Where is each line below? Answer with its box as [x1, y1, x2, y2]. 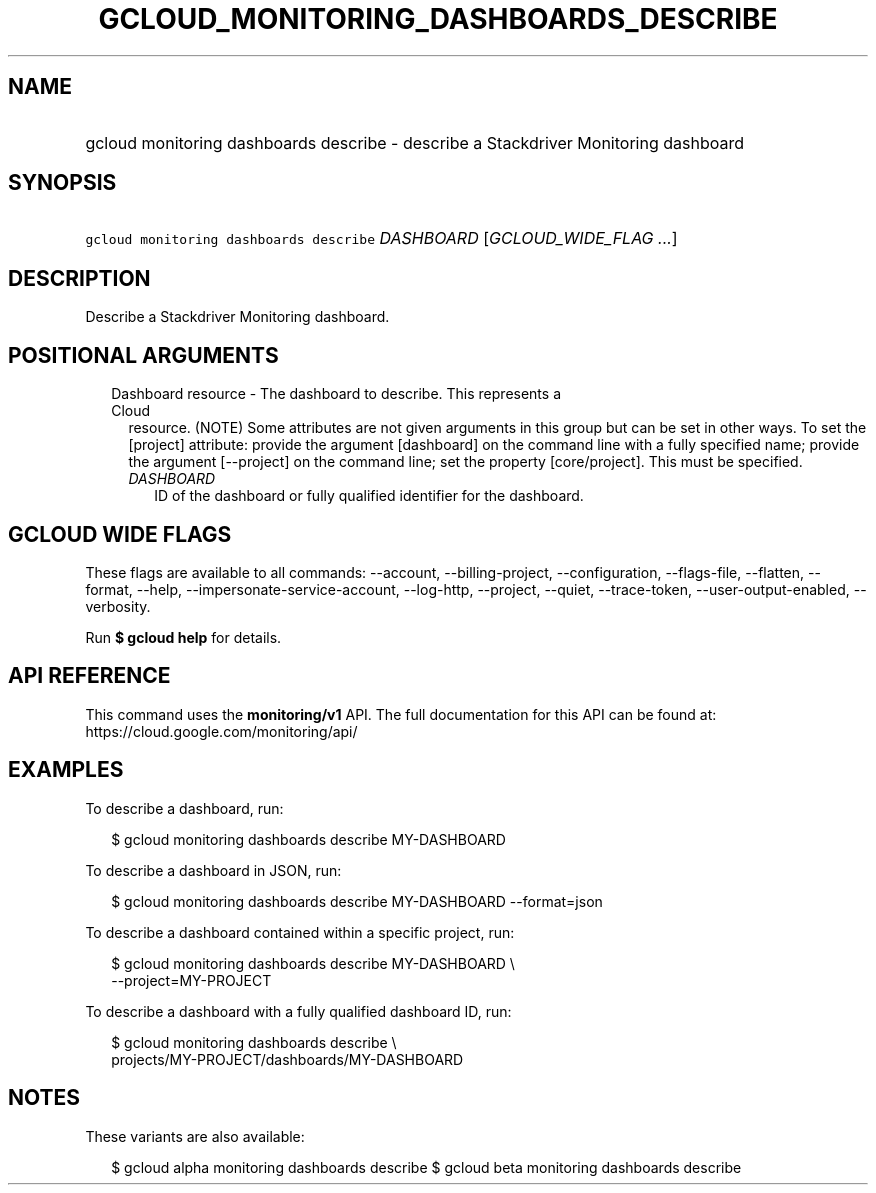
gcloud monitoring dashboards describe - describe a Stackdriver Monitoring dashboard [85, 132, 744, 153]
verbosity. [85, 597, 151, 615]
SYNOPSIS [8, 170, 117, 196]
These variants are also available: [85, 1127, 305, 1145]
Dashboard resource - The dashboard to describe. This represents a [111, 385, 561, 403]
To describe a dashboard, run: [85, 799, 284, 817]
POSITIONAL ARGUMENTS [8, 342, 279, 368]
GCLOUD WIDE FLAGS [8, 521, 232, 547]
